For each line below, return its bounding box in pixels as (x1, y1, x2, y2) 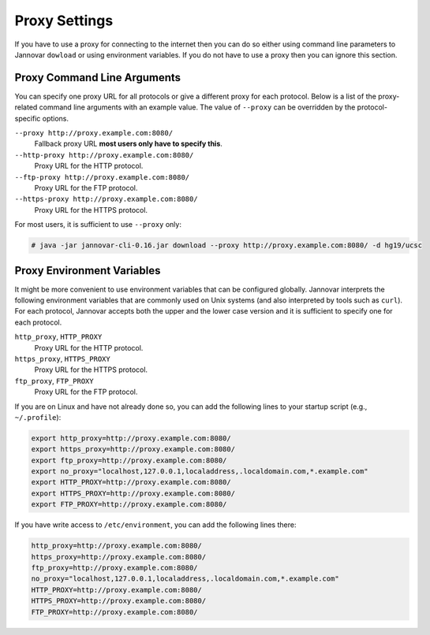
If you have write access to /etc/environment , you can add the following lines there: (14, 520, 297, 529)
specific (14, 113, 41, 123)
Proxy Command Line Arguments (14, 71, 181, 84)
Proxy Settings (14, 12, 114, 29)
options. (42, 113, 69, 123)
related (14, 102, 38, 112)
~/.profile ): (14, 412, 62, 421)
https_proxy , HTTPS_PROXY (14, 354, 110, 363)
